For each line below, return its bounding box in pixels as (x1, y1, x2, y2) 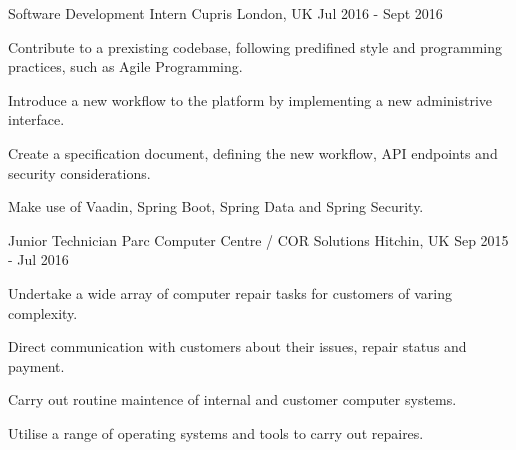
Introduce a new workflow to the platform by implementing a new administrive (8, 89, 493, 110)
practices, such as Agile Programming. (8, 56, 243, 77)
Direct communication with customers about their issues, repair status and (8, 336, 467, 357)
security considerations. (8, 162, 151, 183)
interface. (8, 109, 65, 130)
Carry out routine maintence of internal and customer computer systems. (8, 389, 457, 410)
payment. (8, 355, 65, 376)
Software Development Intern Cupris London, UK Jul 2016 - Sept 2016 (8, 3, 443, 23)
